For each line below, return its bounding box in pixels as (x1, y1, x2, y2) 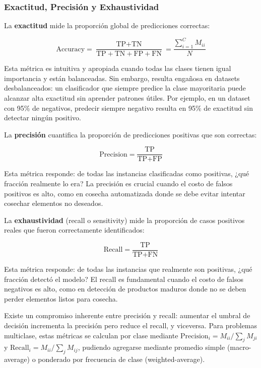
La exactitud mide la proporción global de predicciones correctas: (4, 20, 210, 31)
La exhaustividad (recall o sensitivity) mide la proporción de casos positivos (4, 214, 245, 225)
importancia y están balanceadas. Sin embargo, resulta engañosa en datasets (4, 72, 240, 83)
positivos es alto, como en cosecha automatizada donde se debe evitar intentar (4, 188, 245, 198)
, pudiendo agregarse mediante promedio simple (78, 342, 225, 352)
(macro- (227, 342, 251, 352)
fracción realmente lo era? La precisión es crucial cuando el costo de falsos (4, 178, 233, 188)
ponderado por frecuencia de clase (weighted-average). (38, 354, 205, 364)
